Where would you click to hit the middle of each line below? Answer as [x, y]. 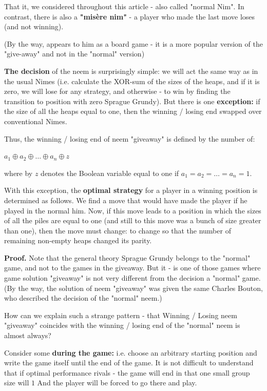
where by [18, 173]
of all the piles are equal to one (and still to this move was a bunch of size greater [133, 220]
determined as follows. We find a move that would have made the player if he [126, 200]
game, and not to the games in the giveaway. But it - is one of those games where [132, 268]
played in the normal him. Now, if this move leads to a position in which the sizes [133, 210]
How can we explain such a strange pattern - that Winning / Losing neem [121, 315]
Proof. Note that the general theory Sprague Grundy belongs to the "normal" [127, 257]
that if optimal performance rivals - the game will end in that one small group [127, 372]
